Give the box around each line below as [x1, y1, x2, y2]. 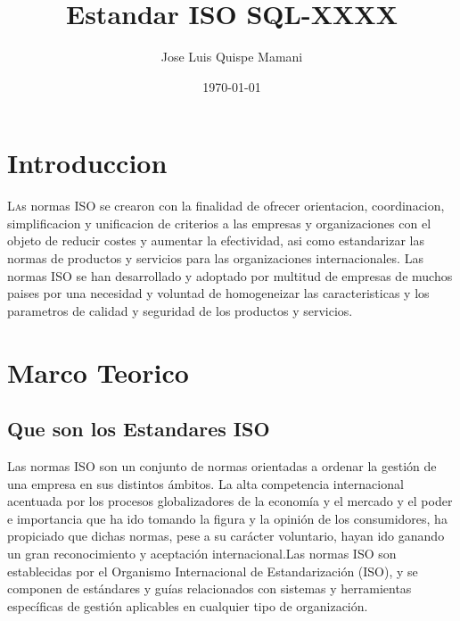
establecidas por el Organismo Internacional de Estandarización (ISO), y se [7, 561, 418, 580]
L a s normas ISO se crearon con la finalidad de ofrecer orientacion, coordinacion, [7, 196, 445, 215]
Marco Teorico [7, 353, 189, 390]
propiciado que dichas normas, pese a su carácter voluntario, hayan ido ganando [7, 526, 445, 545]
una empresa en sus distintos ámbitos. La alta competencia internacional [7, 474, 404, 493]
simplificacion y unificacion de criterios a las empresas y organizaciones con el [7, 213, 431, 232]
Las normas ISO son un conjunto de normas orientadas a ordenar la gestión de [7, 456, 437, 475]
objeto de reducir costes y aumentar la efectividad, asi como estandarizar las [7, 231, 424, 250]
